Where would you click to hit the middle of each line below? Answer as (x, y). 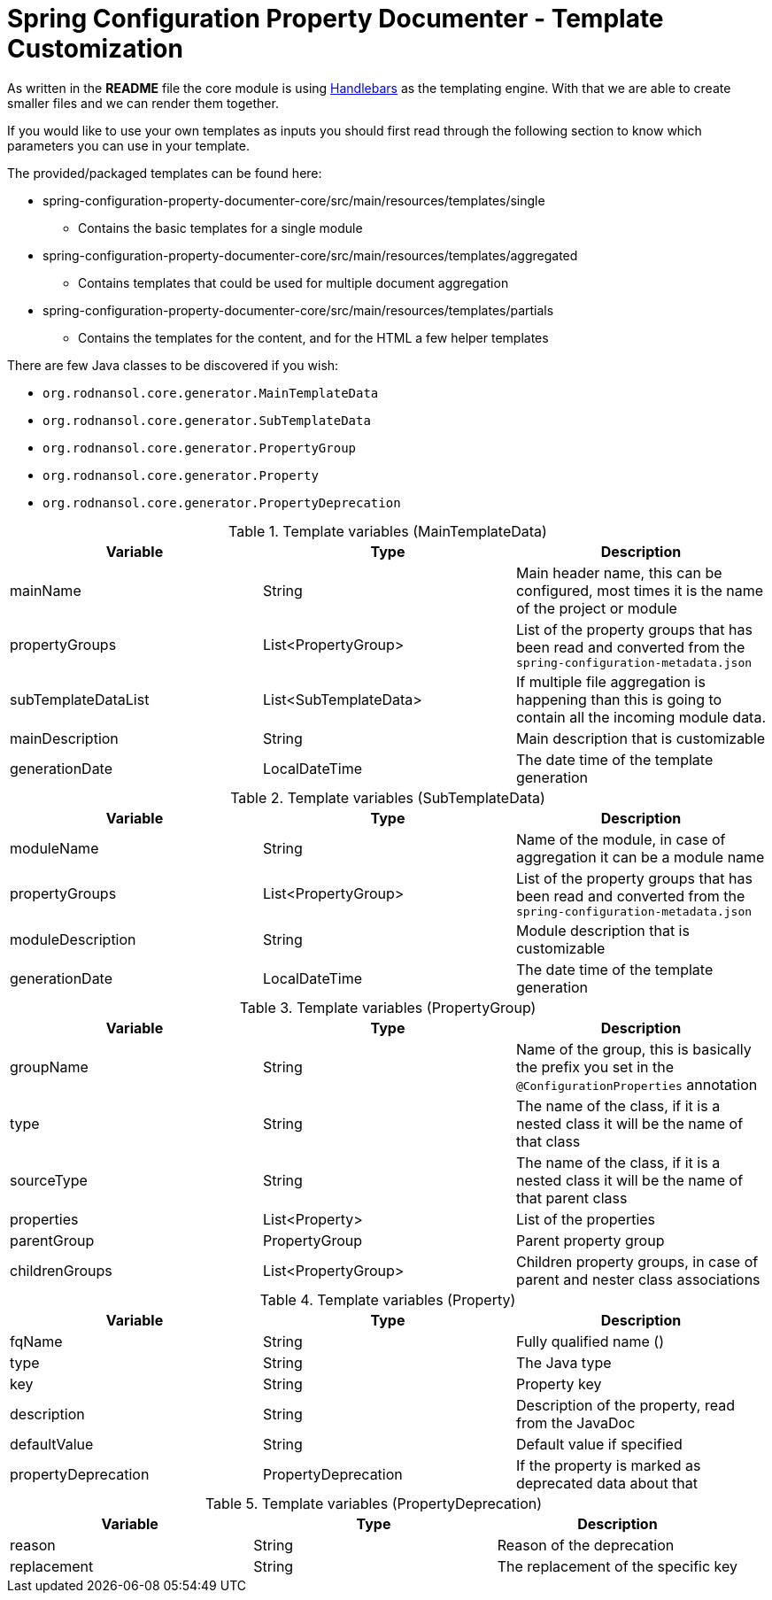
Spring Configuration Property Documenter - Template (336, 19)
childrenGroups (61, 1270)
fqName (36, 1341)
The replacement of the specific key (618, 1566)
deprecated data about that (607, 1483)
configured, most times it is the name (640, 590)
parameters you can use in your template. (128, 145)
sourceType (49, 1180)
